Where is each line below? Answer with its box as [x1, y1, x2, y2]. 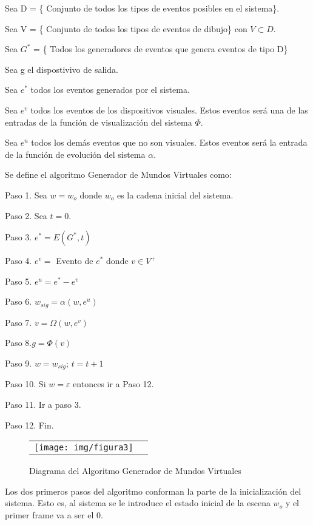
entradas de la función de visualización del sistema [5, 115, 192, 128]
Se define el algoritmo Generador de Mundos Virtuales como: [5, 168, 232, 181]
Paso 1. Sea [5, 188, 47, 201]
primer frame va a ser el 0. [5, 508, 103, 521]
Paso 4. [5, 254, 32, 267]
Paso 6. [5, 295, 32, 308]
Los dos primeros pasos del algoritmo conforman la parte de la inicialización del [5, 484, 301, 497]
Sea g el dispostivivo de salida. [5, 63, 118, 75]
